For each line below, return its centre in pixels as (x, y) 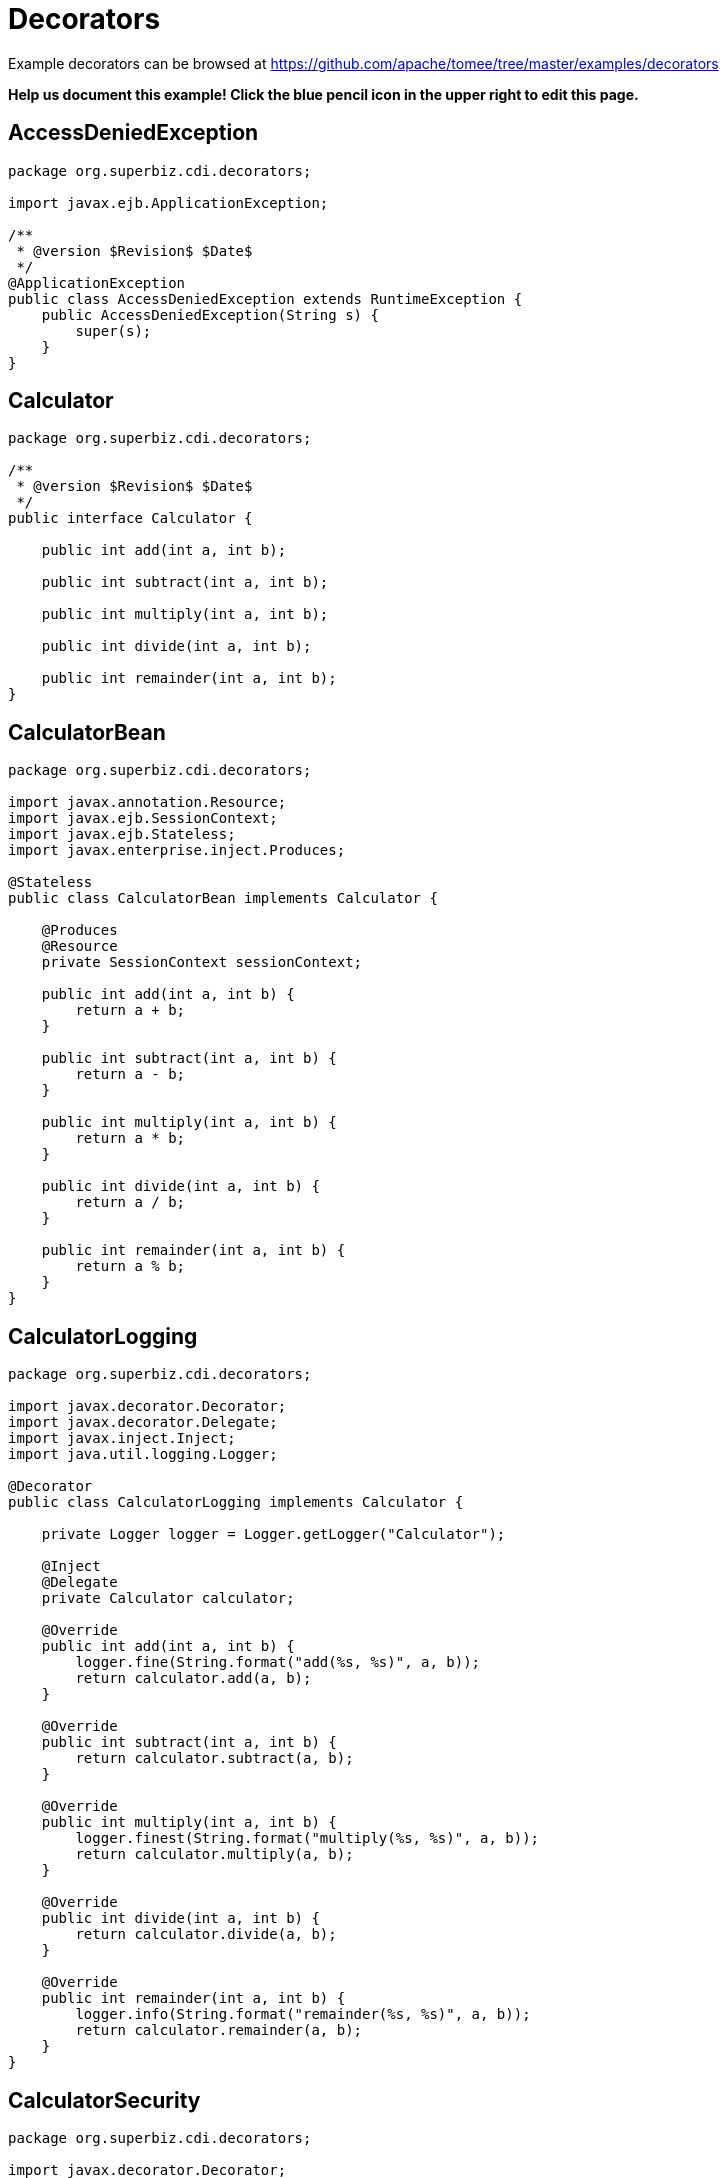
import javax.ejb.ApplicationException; (168, 202)
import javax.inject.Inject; (122, 1438)
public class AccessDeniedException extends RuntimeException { (265, 298)
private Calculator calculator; (168, 1598)
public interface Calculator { (130, 518)
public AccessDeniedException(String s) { (210, 314)
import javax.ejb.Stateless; (122, 834)
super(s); (113, 330)
